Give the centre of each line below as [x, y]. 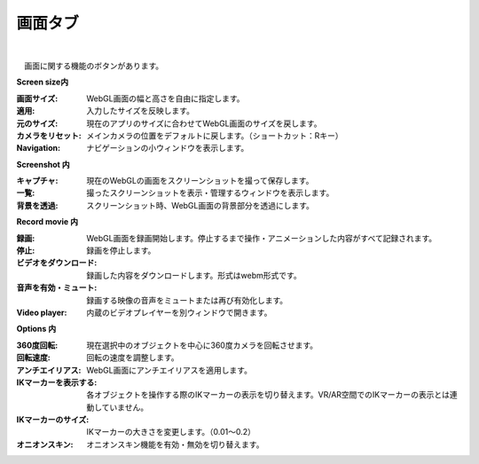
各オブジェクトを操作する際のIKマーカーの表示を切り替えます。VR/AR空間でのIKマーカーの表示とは [268, 395]
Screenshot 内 [43, 164]
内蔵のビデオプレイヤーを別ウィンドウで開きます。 [179, 312]
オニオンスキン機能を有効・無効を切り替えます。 [175, 444]
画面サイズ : [37, 98]
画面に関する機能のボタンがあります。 [94, 66]
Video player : [42, 312]
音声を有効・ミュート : [57, 287]
